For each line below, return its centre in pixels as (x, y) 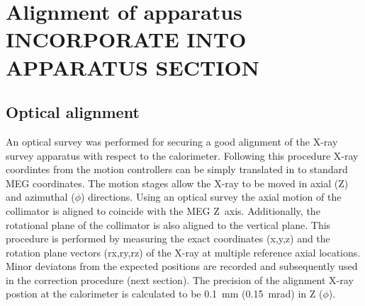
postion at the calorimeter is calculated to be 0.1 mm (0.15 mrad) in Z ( (164, 294)
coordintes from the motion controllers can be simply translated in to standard (177, 169)
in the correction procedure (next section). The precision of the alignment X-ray (180, 279)
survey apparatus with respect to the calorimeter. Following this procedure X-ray (182, 155)
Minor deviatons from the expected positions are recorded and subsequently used (182, 266)
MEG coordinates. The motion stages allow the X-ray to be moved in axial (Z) (177, 183)
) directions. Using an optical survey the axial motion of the (211, 197)
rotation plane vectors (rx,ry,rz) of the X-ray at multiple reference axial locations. (183, 252)
